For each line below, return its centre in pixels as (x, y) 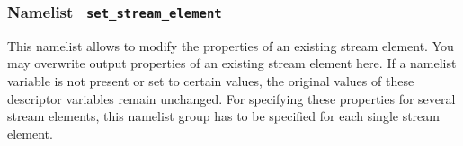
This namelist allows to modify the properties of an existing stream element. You (231, 45)
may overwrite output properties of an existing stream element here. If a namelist (232, 63)
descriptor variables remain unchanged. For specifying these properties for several (231, 98)
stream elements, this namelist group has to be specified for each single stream (223, 116)
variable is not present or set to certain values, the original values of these (211, 80)
